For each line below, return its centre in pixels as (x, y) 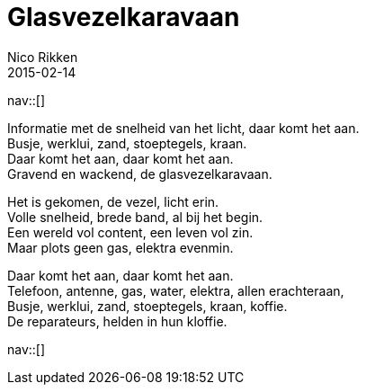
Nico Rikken (43, 57)
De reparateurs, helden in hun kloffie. (117, 321)
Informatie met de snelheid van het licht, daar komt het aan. (183, 128)
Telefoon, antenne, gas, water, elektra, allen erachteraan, (176, 290)
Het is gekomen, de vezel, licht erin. (113, 201)
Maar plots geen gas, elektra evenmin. (121, 247)
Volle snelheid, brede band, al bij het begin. (135, 217)
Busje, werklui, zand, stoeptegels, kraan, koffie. (147, 306)
